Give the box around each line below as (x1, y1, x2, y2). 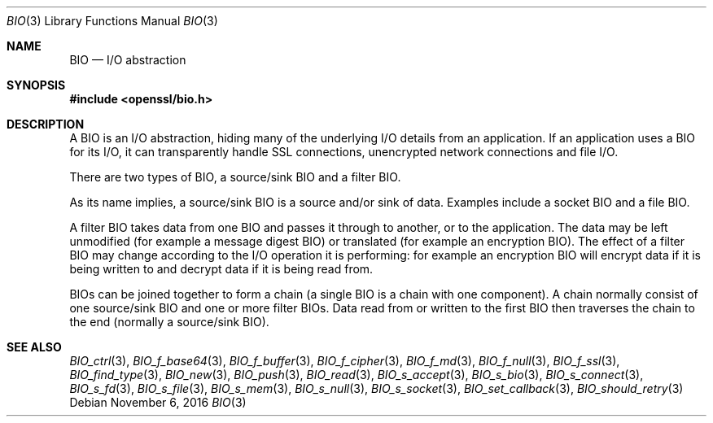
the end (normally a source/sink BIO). (69, 315, 269, 329)
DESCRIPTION (7, 117, 85, 131)
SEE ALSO (7, 340, 62, 354)
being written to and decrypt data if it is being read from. (69, 262, 374, 276)
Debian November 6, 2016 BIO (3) (69, 395, 247, 409)
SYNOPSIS (7, 78, 66, 92)
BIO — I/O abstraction (69, 53, 186, 67)
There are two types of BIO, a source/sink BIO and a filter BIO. (69, 170, 401, 184)
